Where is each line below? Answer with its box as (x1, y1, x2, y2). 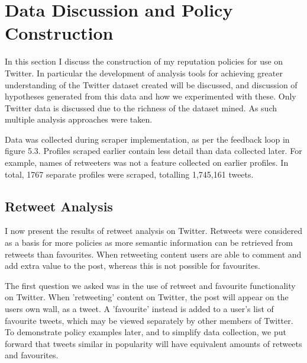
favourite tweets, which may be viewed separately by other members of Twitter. (5, 314, 293, 326)
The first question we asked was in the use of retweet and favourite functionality (5, 279, 296, 291)
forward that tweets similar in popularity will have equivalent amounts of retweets (5, 337, 302, 349)
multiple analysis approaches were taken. (5, 113, 153, 126)
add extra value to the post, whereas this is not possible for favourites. (5, 259, 260, 272)
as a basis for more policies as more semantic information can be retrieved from (5, 236, 293, 249)
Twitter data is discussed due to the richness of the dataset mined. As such (5, 101, 277, 114)
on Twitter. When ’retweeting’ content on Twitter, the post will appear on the (5, 291, 289, 303)
